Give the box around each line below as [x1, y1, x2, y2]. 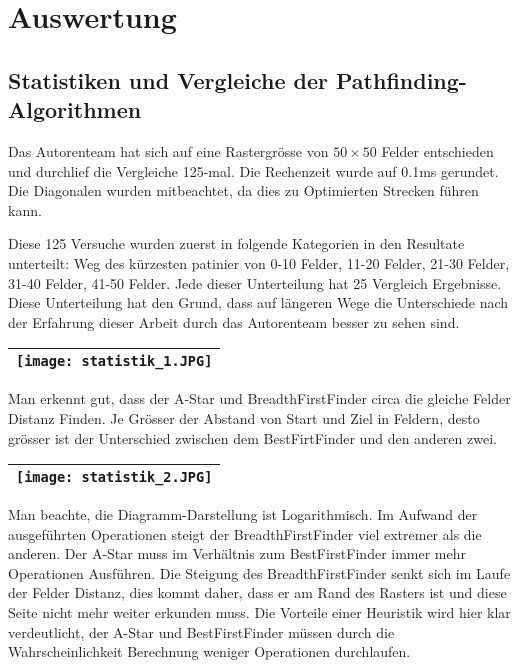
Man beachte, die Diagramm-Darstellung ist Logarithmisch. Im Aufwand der [8, 504, 478, 525]
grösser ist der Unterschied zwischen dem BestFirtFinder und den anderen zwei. [8, 427, 497, 448]
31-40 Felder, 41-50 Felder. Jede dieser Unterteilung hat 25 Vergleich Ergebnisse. [8, 272, 502, 293]
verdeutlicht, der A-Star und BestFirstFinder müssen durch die [8, 621, 395, 642]
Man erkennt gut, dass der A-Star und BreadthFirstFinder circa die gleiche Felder [8, 388, 511, 409]
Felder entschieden [381, 140, 494, 161]
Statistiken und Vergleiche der [8, 64, 328, 95]
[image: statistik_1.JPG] [16, 353, 213, 370]
